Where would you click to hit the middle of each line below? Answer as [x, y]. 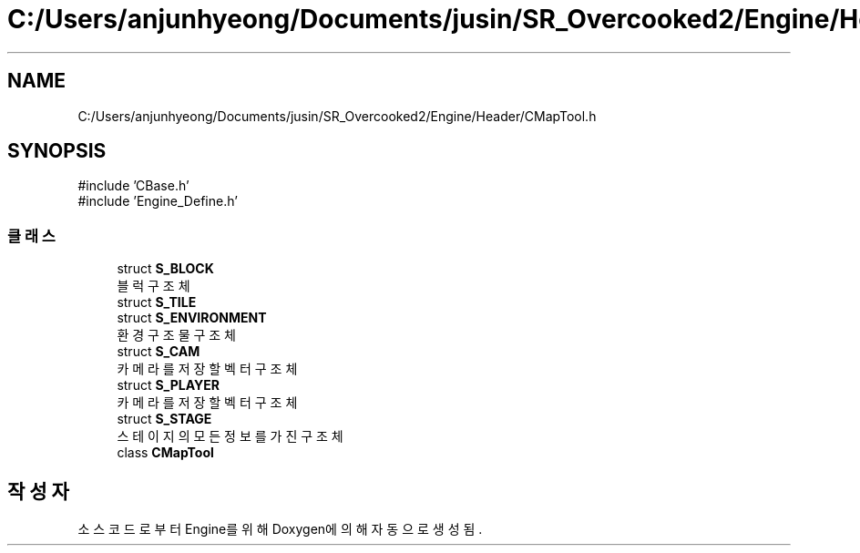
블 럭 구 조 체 [154, 286]
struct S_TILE [157, 302]
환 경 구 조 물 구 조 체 [176, 335]
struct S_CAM [159, 352]
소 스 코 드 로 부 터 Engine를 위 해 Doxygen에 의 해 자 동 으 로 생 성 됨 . [280, 529]
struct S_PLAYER [169, 385]
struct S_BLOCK [165, 269]
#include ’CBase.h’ [133, 186]
